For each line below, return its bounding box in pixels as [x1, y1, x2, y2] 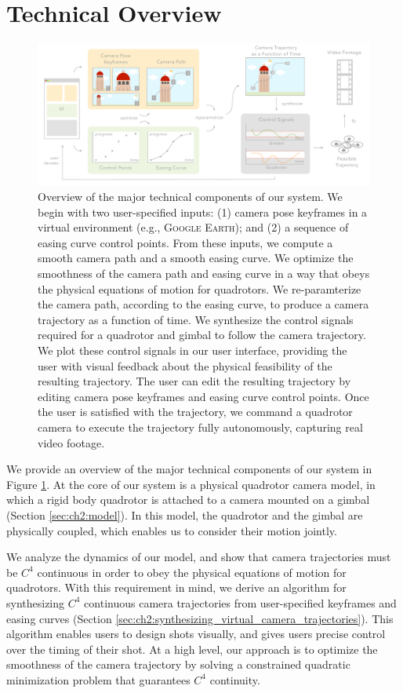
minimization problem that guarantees [6, 671, 191, 688]
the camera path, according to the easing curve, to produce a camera [38, 296, 369, 312]
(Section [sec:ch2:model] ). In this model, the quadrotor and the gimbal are [6, 506, 363, 523]
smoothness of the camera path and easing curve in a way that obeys [38, 265, 370, 282]
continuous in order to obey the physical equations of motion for [37, 564, 347, 580]
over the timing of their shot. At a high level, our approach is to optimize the [6, 640, 378, 657]
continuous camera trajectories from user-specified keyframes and [84, 594, 397, 611]
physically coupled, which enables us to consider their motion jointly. [6, 522, 337, 538]
